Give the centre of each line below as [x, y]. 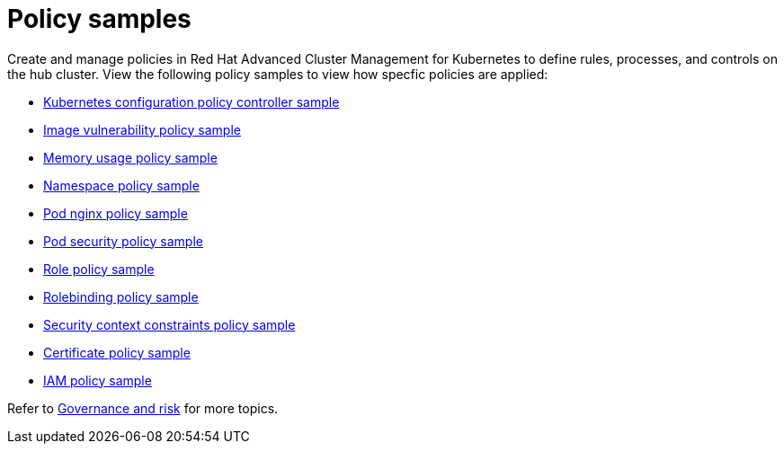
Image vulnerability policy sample [142, 129]
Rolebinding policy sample [121, 296]
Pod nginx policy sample [116, 213]
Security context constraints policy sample [169, 324]
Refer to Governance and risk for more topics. [143, 408]
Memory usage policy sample [130, 157]
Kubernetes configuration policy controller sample [192, 102]
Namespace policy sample [121, 185]
